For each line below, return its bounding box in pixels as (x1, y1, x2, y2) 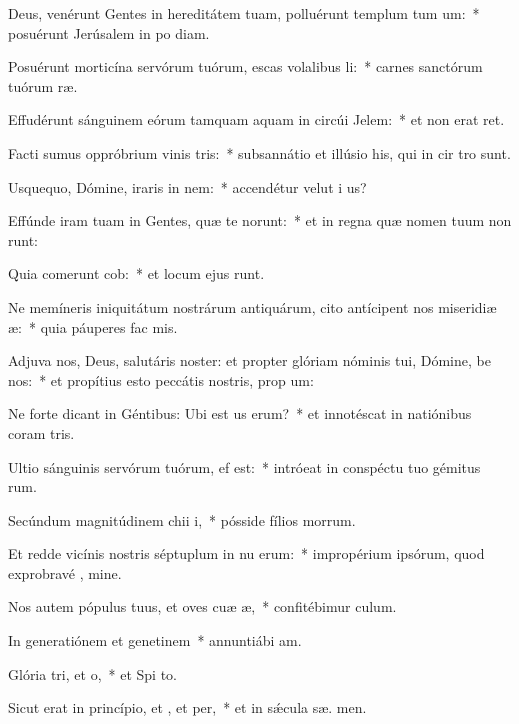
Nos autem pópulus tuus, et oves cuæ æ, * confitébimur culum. (8, 596, 397, 617)
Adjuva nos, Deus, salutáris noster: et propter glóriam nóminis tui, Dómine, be (8, 350, 491, 371)
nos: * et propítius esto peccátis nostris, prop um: (8, 369, 314, 390)
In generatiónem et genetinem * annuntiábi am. (8, 630, 302, 651)
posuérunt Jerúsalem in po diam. (8, 22, 210, 43)
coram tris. (8, 422, 75, 443)
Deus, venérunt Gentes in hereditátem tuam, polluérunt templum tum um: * (8, 3, 480, 23)
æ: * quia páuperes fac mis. (8, 316, 178, 337)
